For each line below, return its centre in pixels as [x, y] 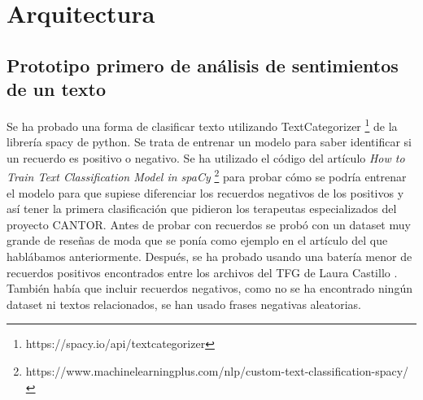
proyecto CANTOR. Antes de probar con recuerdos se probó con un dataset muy [209, 224]
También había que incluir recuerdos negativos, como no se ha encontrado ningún [209, 288]
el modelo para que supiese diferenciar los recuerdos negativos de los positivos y [205, 192]
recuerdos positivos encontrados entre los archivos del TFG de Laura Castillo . [202, 272]
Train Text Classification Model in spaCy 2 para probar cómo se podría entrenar [207, 176]
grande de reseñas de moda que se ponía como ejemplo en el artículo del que [197, 240]
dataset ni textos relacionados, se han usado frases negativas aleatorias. [184, 304]
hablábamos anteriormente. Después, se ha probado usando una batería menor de [209, 257]
